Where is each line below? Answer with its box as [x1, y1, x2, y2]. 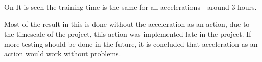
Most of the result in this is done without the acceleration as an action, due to [4, 18, 250, 29]
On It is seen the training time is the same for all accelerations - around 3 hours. [4, 2, 257, 12]
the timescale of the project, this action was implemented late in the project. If [4, 28, 251, 39]
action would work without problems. [4, 48, 121, 59]
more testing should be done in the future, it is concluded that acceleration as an [4, 38, 258, 49]
